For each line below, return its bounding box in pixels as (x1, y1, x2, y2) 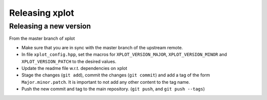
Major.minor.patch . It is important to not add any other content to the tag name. (21, 79, 190, 85)
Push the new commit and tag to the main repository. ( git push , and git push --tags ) (21, 86, 205, 92)
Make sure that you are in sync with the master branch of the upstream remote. (21, 44, 183, 50)
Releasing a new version (9, 22, 91, 31)
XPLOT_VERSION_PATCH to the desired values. (21, 58, 116, 64)
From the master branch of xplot (9, 35, 75, 41)
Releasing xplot (9, 7, 74, 18)
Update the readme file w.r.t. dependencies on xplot (21, 65, 128, 71)
